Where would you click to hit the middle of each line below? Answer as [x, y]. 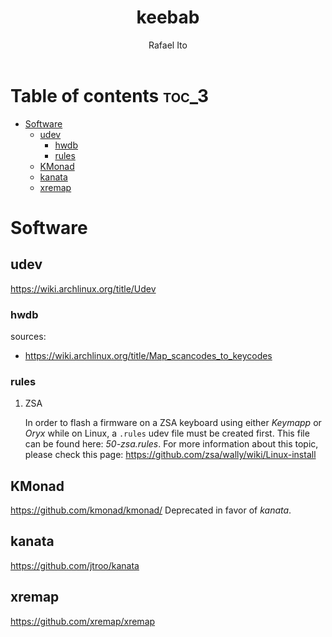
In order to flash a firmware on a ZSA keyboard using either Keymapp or [173, 423]
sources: [28, 336]
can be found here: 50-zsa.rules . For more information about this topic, [171, 444]
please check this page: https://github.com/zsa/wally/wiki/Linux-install [170, 455]
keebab [168, 17]
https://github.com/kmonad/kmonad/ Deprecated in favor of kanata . [151, 510]
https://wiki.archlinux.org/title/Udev [83, 288]
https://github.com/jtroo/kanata [75, 565]
